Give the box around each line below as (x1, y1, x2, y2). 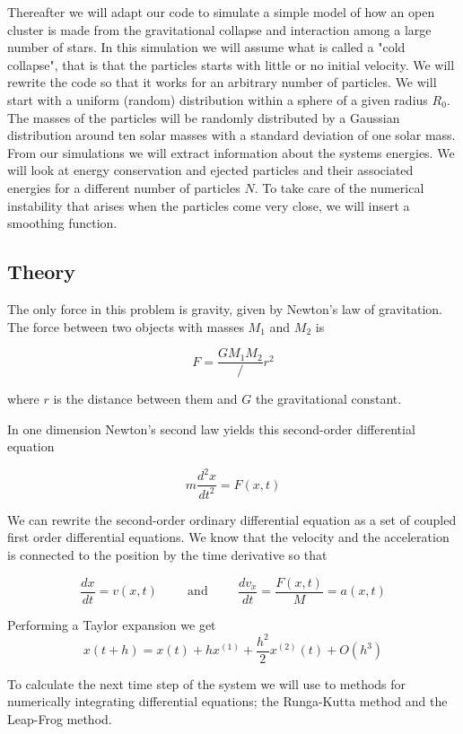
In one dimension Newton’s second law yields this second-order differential (7, 419, 415, 438)
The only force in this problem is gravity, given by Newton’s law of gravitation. (7, 299, 442, 318)
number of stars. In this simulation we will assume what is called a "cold (7, 38, 406, 57)
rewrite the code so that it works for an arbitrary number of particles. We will (7, 73, 437, 92)
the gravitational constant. (255, 389, 402, 408)
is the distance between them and (53, 389, 238, 408)
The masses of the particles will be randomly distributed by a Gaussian (7, 108, 400, 127)
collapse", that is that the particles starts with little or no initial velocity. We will (7, 55, 455, 74)
